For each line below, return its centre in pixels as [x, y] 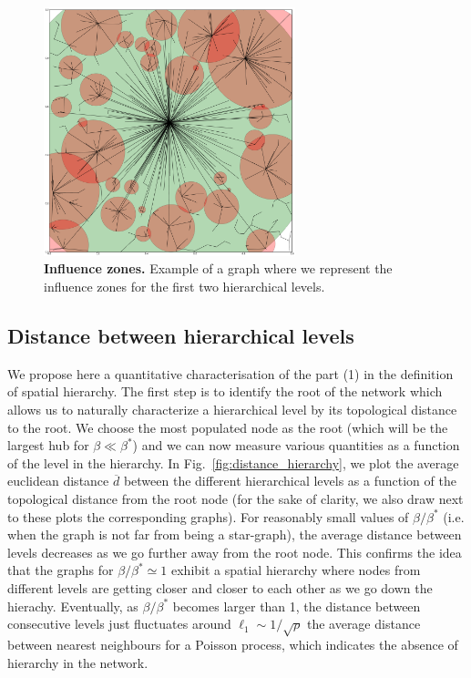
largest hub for [48, 445]
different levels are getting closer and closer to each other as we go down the [220, 588]
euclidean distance [58, 481]
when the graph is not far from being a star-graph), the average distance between [235, 534]
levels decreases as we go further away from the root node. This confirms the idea [235, 552]
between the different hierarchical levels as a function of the [290, 481]
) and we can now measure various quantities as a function [296, 445]
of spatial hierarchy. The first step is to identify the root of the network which [225, 391]
